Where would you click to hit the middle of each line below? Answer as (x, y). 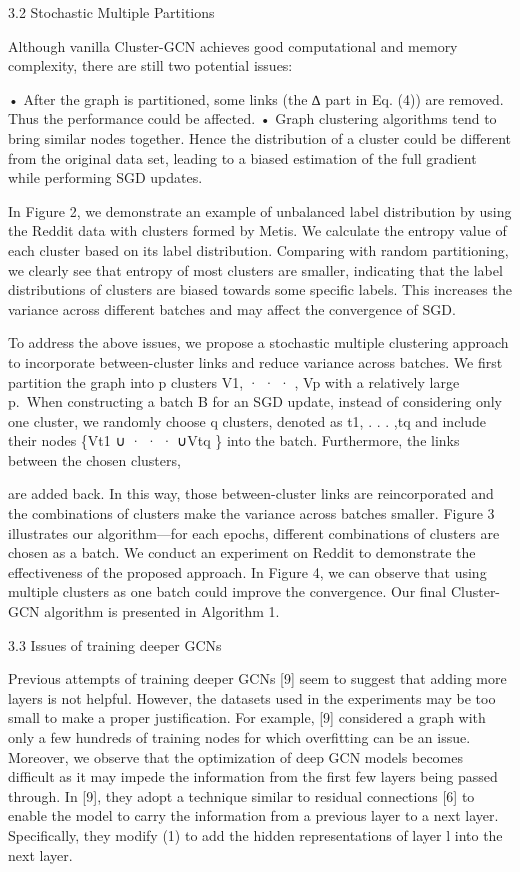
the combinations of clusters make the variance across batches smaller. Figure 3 (251, 513)
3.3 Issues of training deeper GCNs (115, 644)
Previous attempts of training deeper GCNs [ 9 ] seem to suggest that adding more (257, 678)
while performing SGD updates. (105, 177)
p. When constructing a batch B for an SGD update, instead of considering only (255, 401)
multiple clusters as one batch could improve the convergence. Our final (227, 591)
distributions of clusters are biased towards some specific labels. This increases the (260, 289)
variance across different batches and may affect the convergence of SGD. (232, 308)
